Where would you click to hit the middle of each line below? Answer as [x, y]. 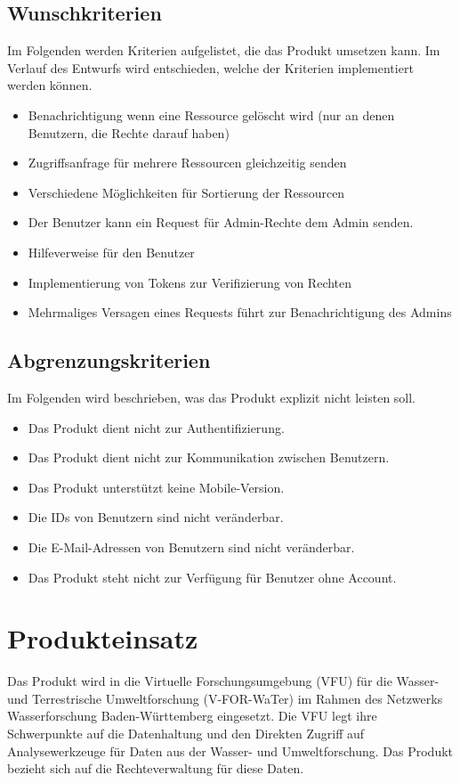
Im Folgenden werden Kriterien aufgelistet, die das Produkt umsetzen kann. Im [224, 50]
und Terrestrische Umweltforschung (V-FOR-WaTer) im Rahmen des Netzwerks [225, 698]
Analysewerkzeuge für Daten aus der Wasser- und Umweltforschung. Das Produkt [230, 750]
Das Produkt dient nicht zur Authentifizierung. [156, 427]
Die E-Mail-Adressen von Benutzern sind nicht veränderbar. [191, 546]
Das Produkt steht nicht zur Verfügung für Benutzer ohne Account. [212, 577]
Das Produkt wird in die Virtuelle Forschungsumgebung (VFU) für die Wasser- [223, 681]
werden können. [50, 85]
